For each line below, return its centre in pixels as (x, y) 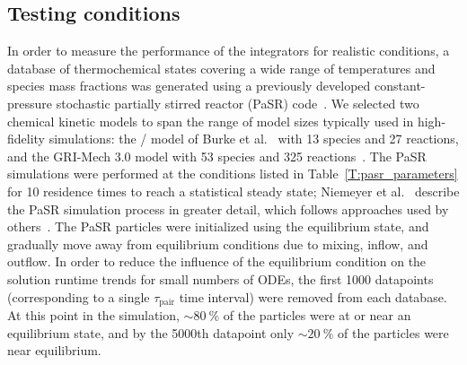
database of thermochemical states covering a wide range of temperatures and (221, 68)
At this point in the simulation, (93, 314)
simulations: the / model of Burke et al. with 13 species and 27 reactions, (254, 139)
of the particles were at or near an (317, 314)
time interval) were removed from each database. (313, 296)
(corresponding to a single (79, 296)
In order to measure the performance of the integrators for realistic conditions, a (229, 51)
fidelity (26, 139)
